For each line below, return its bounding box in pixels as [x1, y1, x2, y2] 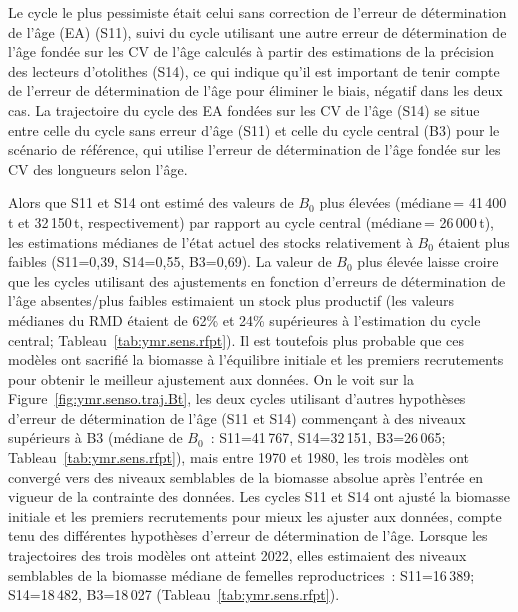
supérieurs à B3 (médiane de [8, 427, 183, 448]
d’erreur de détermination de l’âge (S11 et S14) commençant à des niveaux [8, 407, 466, 428]
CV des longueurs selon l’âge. [8, 158, 188, 179]
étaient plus [438, 231, 510, 252]
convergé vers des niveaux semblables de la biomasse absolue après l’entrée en [8, 466, 484, 487]
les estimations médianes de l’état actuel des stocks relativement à [8, 231, 413, 252]
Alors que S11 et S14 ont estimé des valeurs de [8, 192, 294, 213]
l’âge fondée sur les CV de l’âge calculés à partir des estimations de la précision [8, 41, 494, 62]
